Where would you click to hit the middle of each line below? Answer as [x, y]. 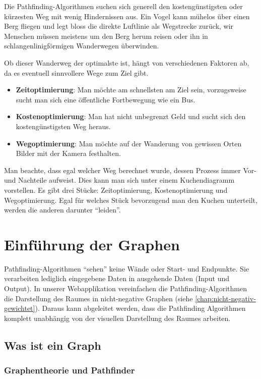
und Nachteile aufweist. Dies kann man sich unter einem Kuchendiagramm [119, 180]
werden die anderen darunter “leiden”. [62, 210]
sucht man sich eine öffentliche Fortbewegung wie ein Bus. [106, 99]
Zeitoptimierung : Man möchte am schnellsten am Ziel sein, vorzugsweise [131, 90]
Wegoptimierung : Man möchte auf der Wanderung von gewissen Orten [129, 143]
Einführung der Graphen [92, 244]
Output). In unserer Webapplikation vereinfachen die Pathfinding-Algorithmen [125, 288]
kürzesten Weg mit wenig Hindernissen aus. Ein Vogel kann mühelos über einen [127, 16]
